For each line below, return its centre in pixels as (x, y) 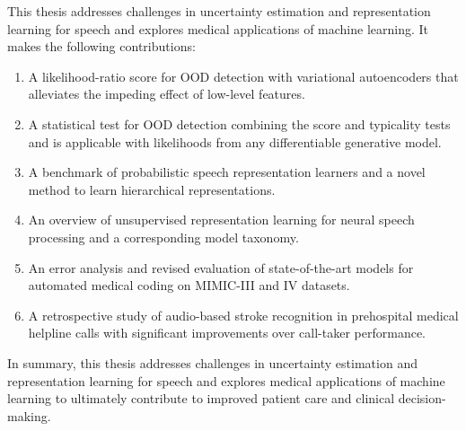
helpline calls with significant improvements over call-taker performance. (227, 333)
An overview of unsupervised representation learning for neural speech (221, 220)
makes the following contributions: (101, 46)
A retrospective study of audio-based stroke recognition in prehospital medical (243, 315)
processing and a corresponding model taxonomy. (163, 237)
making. (29, 415)
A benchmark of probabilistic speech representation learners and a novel (227, 172)
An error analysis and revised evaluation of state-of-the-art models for (221, 267)
